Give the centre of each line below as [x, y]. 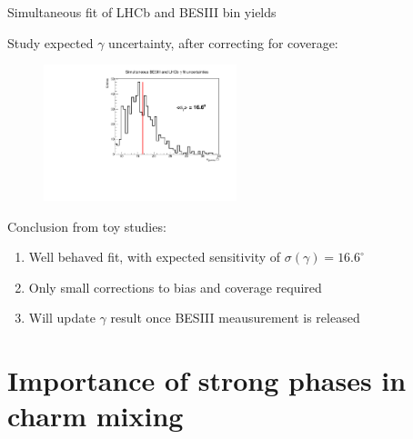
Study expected [50, 42]
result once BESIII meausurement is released [235, 318]
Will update [62, 318]
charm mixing [96, 416]
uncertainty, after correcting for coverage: [223, 42]
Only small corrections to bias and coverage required [175, 287]
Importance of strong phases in [207, 380]
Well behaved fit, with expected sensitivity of [155, 257]
